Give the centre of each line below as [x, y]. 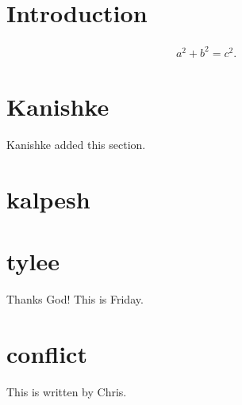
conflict [47, 353]
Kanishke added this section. [76, 144]
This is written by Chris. [67, 391]
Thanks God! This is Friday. [75, 298]
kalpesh [48, 199]
